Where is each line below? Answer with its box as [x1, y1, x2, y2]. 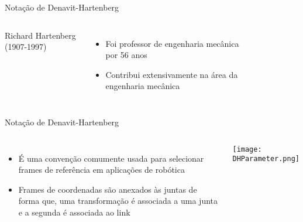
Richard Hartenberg [5, 29, 76, 41]
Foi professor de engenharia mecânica [105, 37, 239, 49]
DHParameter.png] [232, 155, 300, 163]
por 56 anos [105, 49, 147, 61]
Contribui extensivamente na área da [105, 68, 238, 80]
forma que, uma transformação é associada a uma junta [18, 194, 218, 207]
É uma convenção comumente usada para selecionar [18, 152, 204, 164]
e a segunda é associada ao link [18, 206, 130, 218]
